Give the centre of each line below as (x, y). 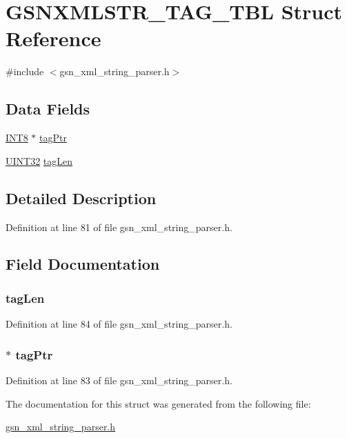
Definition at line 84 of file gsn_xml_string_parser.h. (119, 324)
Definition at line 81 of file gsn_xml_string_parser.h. (119, 227)
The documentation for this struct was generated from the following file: (158, 403)
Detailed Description (81, 198)
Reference (53, 38)
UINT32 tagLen (39, 160)
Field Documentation (83, 264)
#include (25, 71)
